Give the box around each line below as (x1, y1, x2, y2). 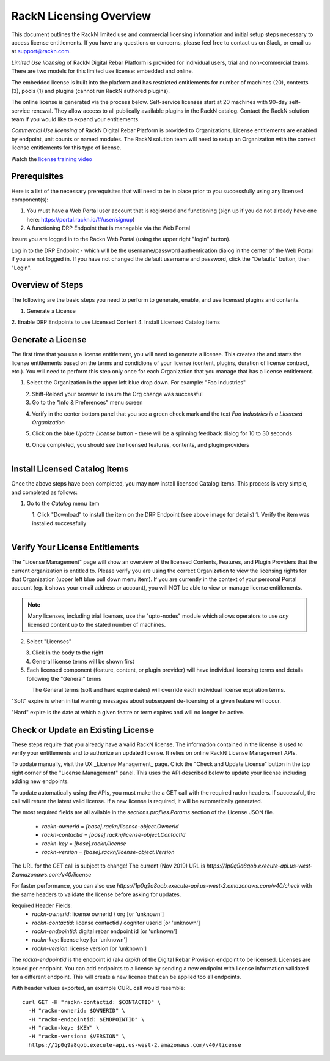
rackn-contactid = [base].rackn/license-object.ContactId (42, 831, 186, 839)
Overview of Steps (11, 280, 84, 290)
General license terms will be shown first (32, 658, 134, 665)
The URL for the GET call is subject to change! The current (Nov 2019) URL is (11, 862, 206, 869)
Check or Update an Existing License (11, 724, 155, 735)
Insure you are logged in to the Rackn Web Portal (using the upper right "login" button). (11, 236, 231, 243)
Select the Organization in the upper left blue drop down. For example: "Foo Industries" (26, 379, 246, 386)
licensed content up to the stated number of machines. (28, 621, 166, 628)
